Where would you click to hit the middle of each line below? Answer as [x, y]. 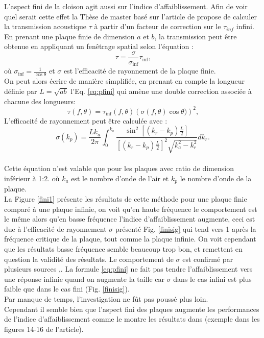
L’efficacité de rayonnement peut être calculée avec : [86, 120]
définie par [21, 91]
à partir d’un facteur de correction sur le [158, 26]
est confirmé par [208, 259]
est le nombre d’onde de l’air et [120, 178]
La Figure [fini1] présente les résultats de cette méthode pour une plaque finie [126, 199]
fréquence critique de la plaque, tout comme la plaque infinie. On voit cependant [130, 239]
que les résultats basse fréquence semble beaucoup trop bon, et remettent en [123, 249]
